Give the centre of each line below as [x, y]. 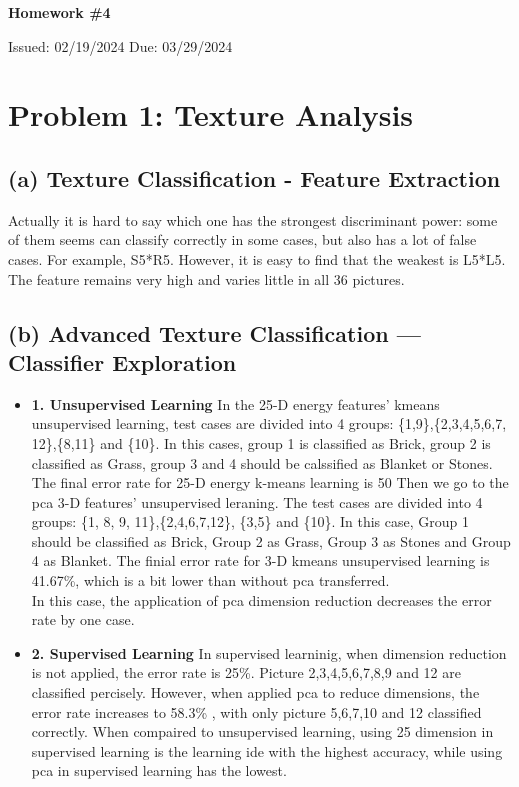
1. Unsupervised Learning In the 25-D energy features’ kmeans [235, 403]
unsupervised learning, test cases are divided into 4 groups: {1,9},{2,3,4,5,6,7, [269, 423]
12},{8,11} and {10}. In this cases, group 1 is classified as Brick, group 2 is [261, 442]
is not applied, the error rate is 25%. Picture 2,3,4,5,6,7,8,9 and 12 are [246, 672]
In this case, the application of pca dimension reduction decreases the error [261, 599]
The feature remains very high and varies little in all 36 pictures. [206, 278]
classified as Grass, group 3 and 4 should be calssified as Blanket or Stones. [262, 462]
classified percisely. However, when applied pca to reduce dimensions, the [255, 692]
